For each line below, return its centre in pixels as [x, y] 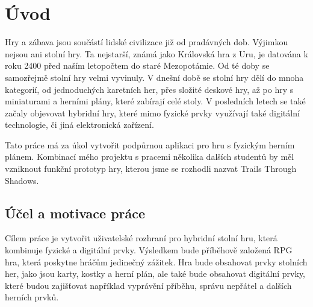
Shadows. [22, 180]
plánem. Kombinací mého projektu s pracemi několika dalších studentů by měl [150, 157]
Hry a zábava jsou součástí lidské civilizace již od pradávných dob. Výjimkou [147, 42]
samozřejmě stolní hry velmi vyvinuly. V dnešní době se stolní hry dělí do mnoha [154, 77]
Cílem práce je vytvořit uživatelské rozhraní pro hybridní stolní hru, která [141, 238]
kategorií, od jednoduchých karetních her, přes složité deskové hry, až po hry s [149, 89]
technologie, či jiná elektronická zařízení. [79, 125]
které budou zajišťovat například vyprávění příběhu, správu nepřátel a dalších [148, 285]
